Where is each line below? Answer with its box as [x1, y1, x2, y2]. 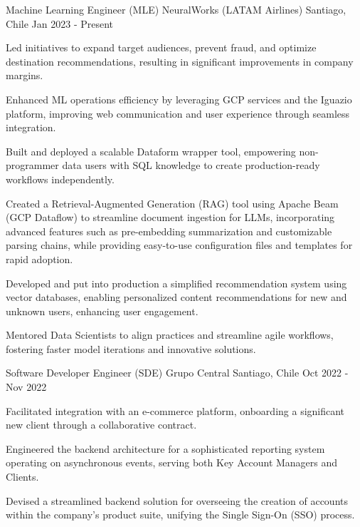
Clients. [6, 469, 39, 484]
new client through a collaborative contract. [6, 417, 197, 432]
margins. [6, 68, 43, 83]
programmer [6, 158, 59, 173]
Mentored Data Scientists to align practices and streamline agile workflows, [6, 327, 334, 342]
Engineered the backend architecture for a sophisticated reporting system [6, 441, 325, 456]
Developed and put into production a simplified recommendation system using [6, 275, 347, 290]
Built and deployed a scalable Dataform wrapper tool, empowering [6, 143, 296, 158]
